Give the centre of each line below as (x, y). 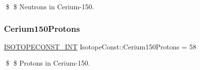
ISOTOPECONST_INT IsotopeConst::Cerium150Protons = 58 (100, 46)
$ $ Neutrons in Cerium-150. (50, 6)
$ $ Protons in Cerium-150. (48, 63)
